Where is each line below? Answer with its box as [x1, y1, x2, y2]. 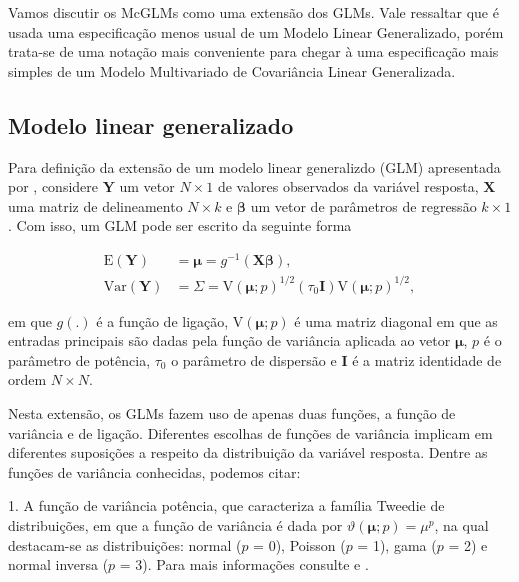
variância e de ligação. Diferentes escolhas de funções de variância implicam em [8, 422, 493, 443]
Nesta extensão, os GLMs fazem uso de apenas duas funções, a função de [8, 402, 456, 423]
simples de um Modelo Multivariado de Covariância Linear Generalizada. [8, 60, 456, 81]
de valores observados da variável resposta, [217, 176, 479, 197]
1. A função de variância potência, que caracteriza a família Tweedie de [8, 495, 445, 516]
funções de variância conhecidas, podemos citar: [8, 461, 301, 482]
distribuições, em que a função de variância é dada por [8, 514, 343, 535]
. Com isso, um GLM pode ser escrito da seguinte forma [8, 215, 352, 236]
